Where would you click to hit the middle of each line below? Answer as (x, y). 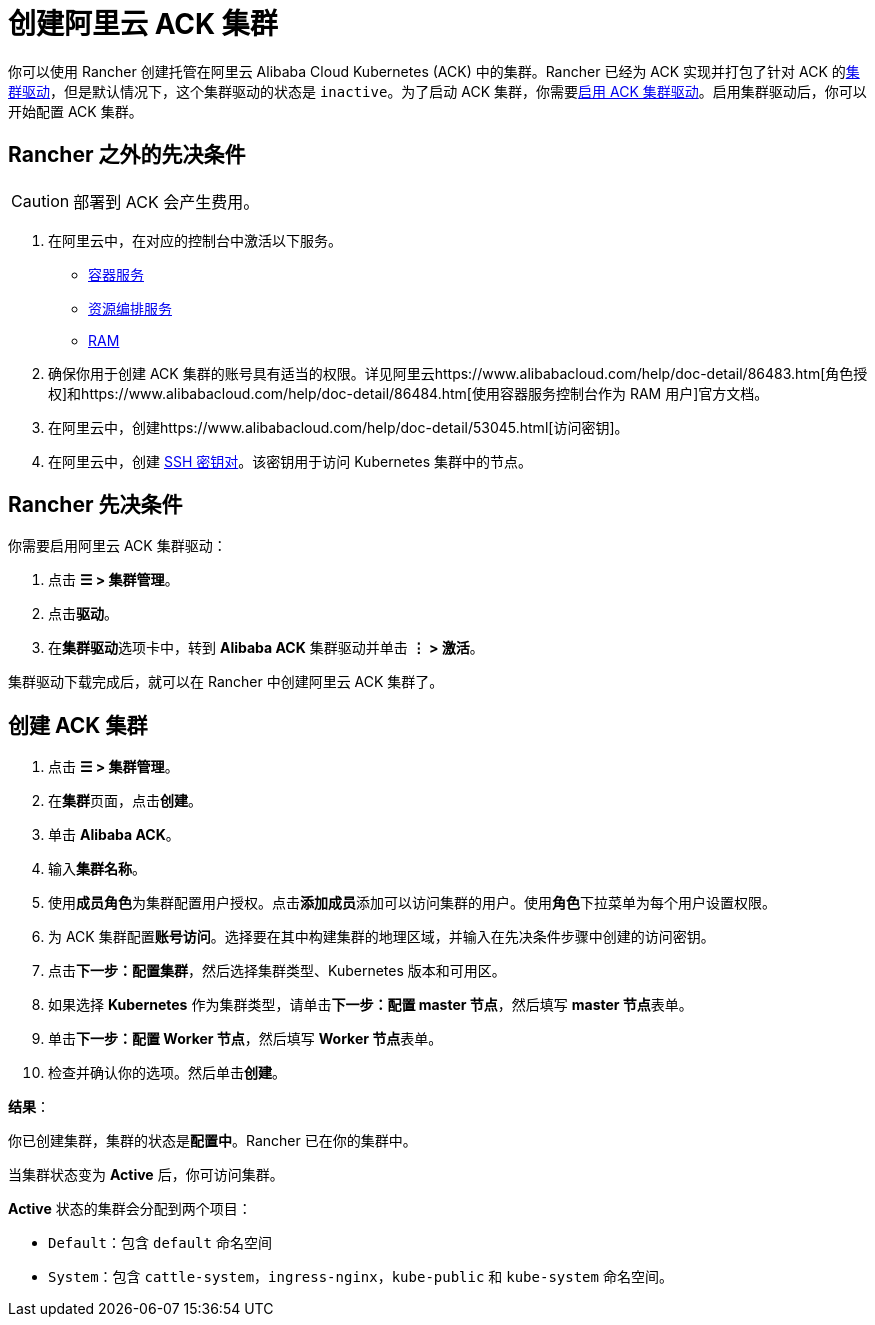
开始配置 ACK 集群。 (75, 111)
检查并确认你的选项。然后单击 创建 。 (167, 1073)
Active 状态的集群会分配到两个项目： (130, 1209)
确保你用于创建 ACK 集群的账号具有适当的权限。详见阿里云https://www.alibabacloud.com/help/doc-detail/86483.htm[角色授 (458, 373)
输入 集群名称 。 (97, 869)
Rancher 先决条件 (95, 505)
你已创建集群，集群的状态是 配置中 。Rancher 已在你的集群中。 (212, 1141)
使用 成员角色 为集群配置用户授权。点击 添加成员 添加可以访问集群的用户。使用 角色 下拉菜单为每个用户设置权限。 (412, 903)
